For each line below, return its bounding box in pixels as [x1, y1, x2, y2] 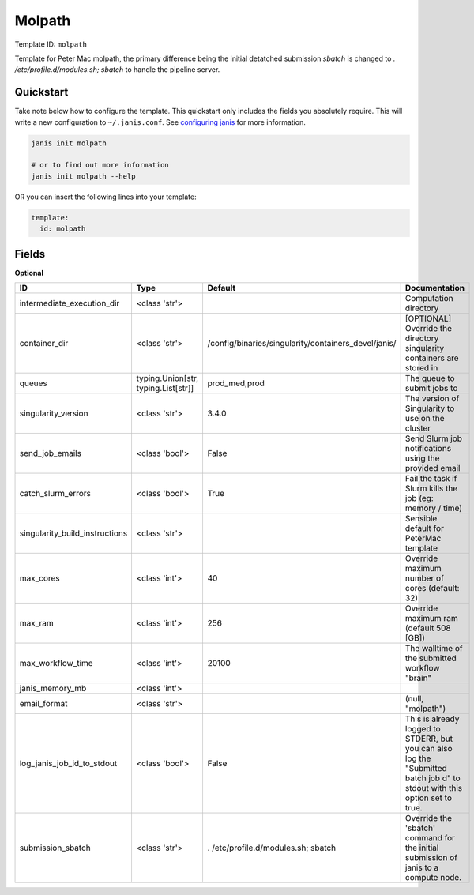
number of [404, 573, 444, 584]
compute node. [404, 872, 462, 883]
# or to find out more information [31, 160, 169, 170]
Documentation [404, 283, 465, 294]
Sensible [404, 513, 438, 525]
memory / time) [404, 502, 462, 513]
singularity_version [19, 408, 88, 419]
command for [404, 833, 456, 844]
